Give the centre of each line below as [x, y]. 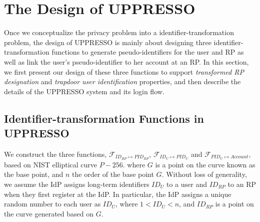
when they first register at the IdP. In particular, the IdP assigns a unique [118, 194]
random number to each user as [52, 204]
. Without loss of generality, [204, 174]
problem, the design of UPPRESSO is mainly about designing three [108, 42]
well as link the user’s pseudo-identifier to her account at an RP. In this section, [126, 61]
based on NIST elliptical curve [51, 164]
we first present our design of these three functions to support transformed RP [124, 71]
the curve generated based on [49, 213]
